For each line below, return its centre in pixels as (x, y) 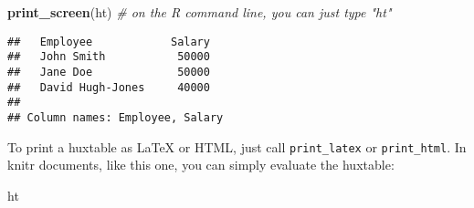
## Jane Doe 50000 (109, 72)
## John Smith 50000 (109, 57)
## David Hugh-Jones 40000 (109, 87)
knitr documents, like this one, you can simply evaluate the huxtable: (201, 165)
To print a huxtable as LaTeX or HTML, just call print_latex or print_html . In (237, 146)
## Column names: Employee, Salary (116, 117)
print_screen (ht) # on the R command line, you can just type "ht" (200, 12)
